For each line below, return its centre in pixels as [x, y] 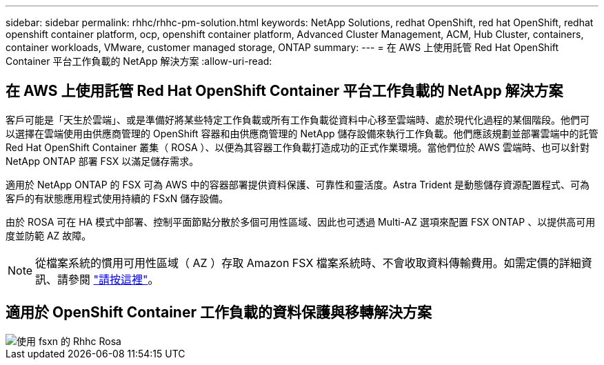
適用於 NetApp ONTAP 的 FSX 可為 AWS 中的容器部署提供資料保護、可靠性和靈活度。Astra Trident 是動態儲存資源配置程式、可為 [298, 184]
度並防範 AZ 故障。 [49, 235]
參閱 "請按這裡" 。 [114, 279]
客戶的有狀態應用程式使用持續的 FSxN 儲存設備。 [117, 198]
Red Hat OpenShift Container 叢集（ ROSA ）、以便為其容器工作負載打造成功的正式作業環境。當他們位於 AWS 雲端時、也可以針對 [298, 147]
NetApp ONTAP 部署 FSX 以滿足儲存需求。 [102, 161]
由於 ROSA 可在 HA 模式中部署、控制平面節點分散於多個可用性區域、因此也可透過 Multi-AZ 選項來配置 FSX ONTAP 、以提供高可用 [301, 221]
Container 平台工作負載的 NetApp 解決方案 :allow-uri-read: [139, 61]
